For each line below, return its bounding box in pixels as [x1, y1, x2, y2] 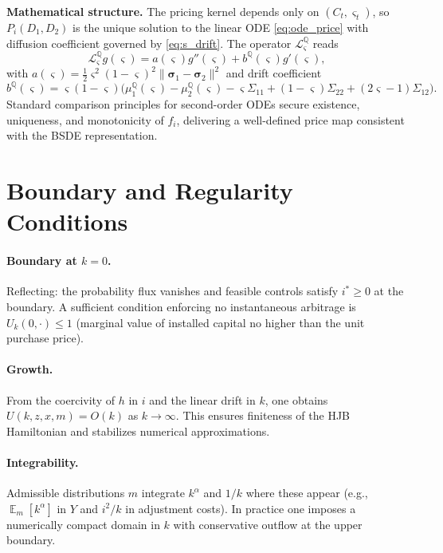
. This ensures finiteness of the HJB [175, 407, 351, 424]
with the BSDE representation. [6, 127, 158, 144]
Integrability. [6, 453, 79, 470]
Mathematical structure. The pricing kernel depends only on [6, 3, 320, 19]
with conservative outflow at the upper [173, 515, 363, 532]
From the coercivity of [6, 391, 115, 408]
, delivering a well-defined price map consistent [176, 111, 405, 128]
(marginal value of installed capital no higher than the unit [76, 314, 365, 330]
